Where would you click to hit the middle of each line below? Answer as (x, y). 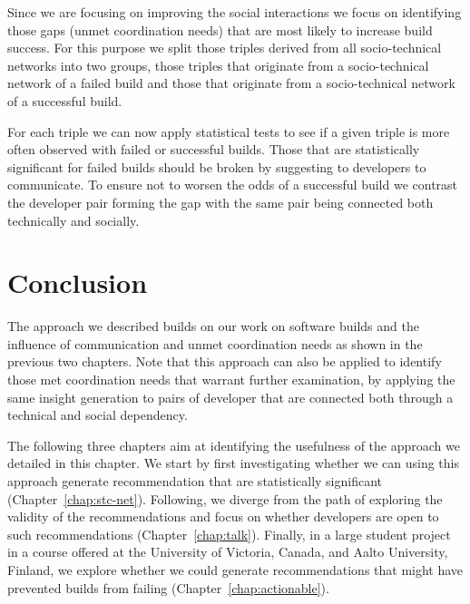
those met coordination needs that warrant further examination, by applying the (231, 380)
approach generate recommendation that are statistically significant (195, 481)
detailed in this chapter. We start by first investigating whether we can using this (234, 463)
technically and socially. (73, 220)
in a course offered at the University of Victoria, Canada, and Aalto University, (228, 552)
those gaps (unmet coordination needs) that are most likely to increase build (220, 29)
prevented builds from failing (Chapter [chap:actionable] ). (168, 587)
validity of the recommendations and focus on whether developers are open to (223, 516)
